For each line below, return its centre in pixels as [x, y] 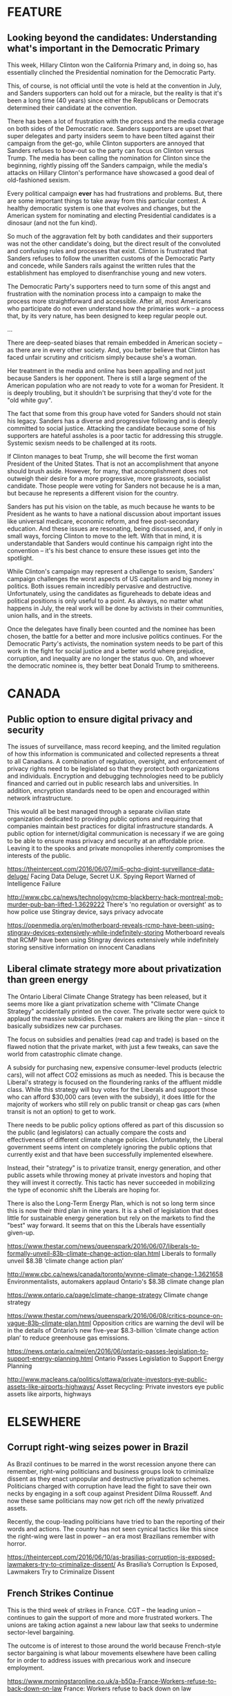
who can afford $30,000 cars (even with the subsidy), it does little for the [111, 1097]
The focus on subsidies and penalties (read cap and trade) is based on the [113, 1039]
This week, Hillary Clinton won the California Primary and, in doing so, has [112, 65]
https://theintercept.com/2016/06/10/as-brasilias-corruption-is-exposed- [111, 1557]
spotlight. [21, 558]
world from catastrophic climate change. [65, 1054]
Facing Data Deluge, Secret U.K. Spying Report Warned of [113, 876]
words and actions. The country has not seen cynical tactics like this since [113, 1529]
